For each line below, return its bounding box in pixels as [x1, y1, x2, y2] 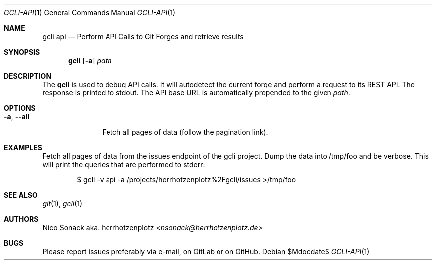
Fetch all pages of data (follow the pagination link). [102, 128, 268, 136]
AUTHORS [4, 215, 39, 223]
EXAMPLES [4, 143, 42, 152]
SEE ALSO [4, 191, 38, 199]
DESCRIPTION [4, 72, 52, 80]
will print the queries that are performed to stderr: [42, 160, 205, 169]
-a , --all [4, 112, 30, 121]
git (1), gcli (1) [42, 199, 83, 208]
